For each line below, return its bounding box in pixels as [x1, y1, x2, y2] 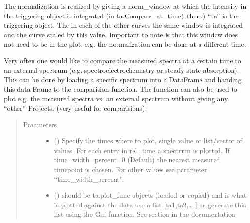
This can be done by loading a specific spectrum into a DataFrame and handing [4, 74, 242, 85]
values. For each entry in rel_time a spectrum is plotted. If [54, 145, 230, 155]
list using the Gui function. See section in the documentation [54, 209, 235, 219]
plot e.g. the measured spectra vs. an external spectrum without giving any [4, 93, 228, 103]
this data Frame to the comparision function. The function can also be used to [4, 84, 237, 94]
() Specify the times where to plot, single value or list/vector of [54, 136, 242, 146]
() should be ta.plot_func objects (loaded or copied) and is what [54, 190, 247, 200]
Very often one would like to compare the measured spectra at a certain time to [4, 55, 241, 65]
